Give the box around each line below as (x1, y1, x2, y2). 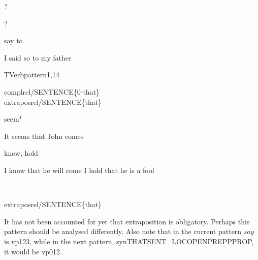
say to (4, 35, 23, 46)
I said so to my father (4, 52, 72, 63)
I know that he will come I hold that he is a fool (4, 164, 154, 175)
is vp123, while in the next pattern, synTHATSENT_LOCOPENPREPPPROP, (4, 236, 254, 246)
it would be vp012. (4, 246, 62, 256)
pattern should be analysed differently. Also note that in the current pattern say (4, 226, 254, 237)
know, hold (4, 148, 38, 158)
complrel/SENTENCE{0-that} (4, 86, 100, 97)
